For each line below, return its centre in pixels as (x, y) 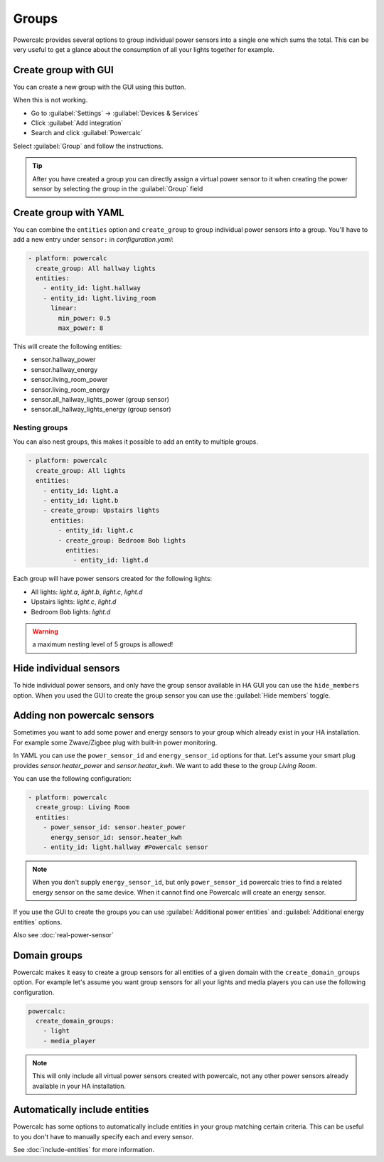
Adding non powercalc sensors (84, 716)
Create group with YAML (69, 212)
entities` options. (38, 922)
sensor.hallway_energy (64, 369)
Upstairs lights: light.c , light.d (74, 602)
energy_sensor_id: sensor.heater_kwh (117, 837)
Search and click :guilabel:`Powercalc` (87, 133)
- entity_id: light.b (81, 500)
